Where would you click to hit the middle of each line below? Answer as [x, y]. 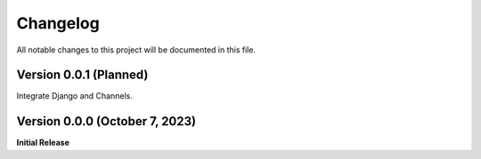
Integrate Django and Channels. [74, 96]
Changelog [58, 23]
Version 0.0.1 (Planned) [82, 75]
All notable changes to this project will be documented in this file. [136, 50]
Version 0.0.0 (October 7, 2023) [106, 121]
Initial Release [43, 143]
